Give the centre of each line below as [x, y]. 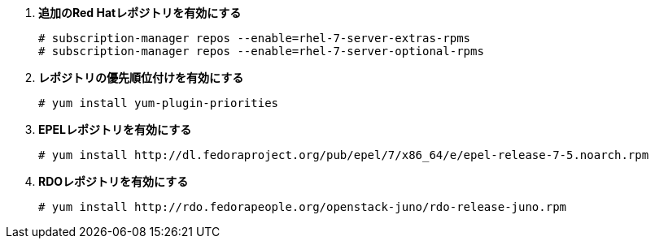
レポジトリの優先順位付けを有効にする [141, 77]
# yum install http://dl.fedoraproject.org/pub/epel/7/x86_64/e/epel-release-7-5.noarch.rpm [344, 155]
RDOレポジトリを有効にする [114, 181]
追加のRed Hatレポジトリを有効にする [140, 13]
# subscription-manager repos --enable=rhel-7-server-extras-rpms [255, 38]
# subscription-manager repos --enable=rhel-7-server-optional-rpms [261, 51]
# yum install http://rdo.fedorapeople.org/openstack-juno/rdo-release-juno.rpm [303, 207]
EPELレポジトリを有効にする [115, 129]
